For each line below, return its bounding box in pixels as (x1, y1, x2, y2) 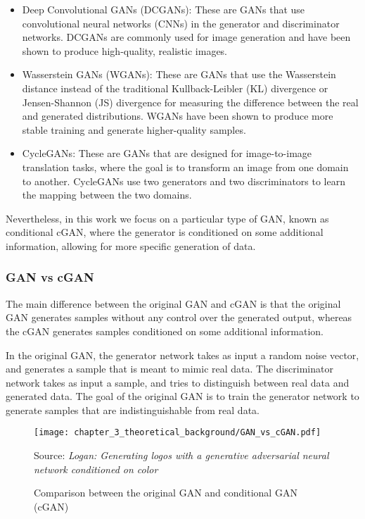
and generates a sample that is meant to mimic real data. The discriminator (6, 361, 333, 376)
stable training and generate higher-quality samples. (22, 122, 246, 137)
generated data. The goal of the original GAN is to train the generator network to (6, 389, 359, 404)
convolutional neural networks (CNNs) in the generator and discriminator (22, 15, 340, 30)
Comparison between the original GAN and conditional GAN (34, 485, 297, 500)
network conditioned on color (34, 461, 158, 476)
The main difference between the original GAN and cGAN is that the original (6, 296, 341, 311)
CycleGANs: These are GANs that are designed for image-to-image (22, 146, 312, 161)
